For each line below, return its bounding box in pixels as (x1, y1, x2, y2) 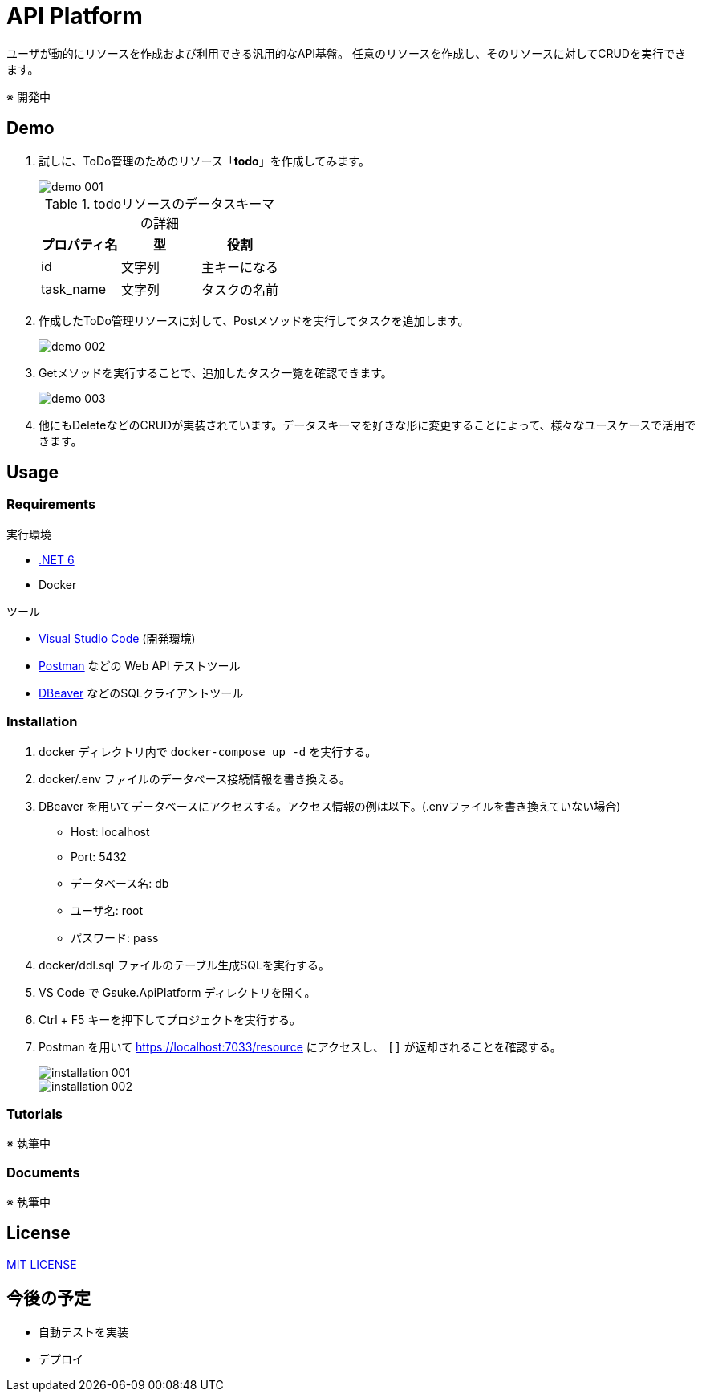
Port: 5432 (71, 849, 127, 864)
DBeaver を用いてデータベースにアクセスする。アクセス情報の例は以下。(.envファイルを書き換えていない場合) (39, 799, 621, 813)
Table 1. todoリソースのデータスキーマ (44, 195, 275, 212)
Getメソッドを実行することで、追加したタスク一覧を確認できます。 (39, 365, 392, 380)
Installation (6, 713, 78, 730)
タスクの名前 (201, 281, 279, 298)
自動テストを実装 (39, 1324, 128, 1339)
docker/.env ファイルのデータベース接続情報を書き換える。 (39, 771, 351, 786)
